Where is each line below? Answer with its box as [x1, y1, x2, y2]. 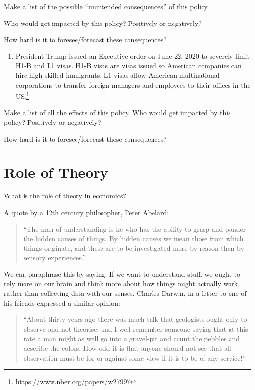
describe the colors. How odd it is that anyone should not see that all [23, 343, 231, 353]
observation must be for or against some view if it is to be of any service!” [23, 352, 246, 363]
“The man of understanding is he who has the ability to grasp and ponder [23, 223, 246, 234]
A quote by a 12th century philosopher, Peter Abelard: [4, 207, 169, 217]
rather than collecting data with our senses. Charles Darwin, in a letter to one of [4, 288, 247, 298]
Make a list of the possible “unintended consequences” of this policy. [4, 1, 209, 11]
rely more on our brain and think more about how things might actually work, [4, 278, 240, 289]
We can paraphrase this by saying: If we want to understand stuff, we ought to [4, 268, 240, 279]
